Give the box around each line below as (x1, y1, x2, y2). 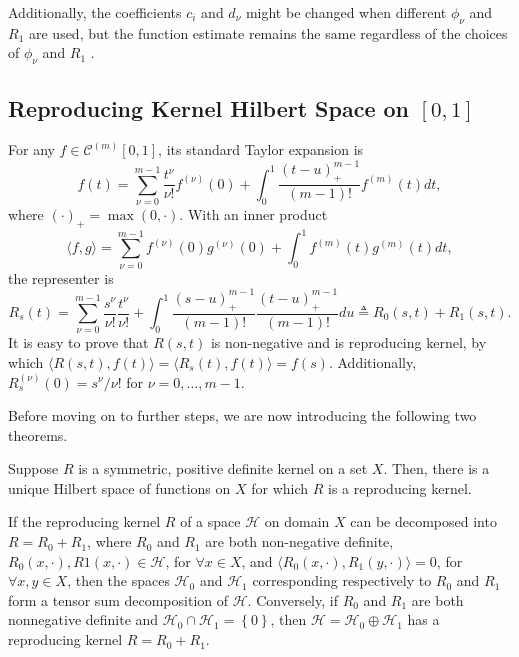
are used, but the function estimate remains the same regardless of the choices (28, 22, 508, 43)
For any (8, 139, 55, 160)
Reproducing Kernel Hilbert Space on (8, 92, 410, 123)
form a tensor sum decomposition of (8, 589, 229, 610)
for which (251, 477, 309, 498)
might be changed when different (245, 2, 447, 22)
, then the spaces (67, 570, 170, 591)
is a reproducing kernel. (328, 477, 472, 498)
